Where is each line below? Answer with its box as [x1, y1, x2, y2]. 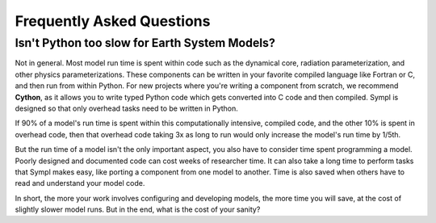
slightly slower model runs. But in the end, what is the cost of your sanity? [15, 204, 261, 214]
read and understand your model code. [15, 179, 145, 188]
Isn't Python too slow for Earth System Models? [15, 36, 276, 50]
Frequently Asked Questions [15, 12, 211, 30]
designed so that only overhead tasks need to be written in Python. [15, 103, 238, 113]
